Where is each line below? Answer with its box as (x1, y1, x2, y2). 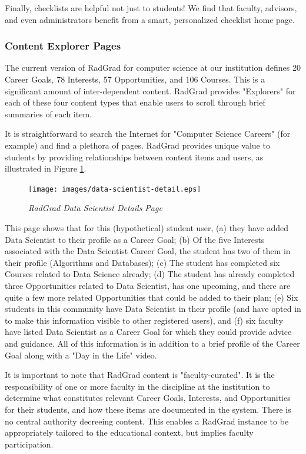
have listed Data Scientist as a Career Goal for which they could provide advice (5, 325, 292, 338)
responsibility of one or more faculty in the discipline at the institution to (5, 380, 270, 392)
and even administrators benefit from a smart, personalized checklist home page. (5, 13, 295, 25)
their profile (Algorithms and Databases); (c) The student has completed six (5, 256, 280, 268)
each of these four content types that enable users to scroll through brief (5, 96, 265, 108)
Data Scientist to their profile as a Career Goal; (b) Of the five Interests (5, 233, 265, 245)
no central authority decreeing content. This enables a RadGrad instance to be (5, 414, 289, 427)
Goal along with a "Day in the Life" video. (5, 348, 157, 361)
